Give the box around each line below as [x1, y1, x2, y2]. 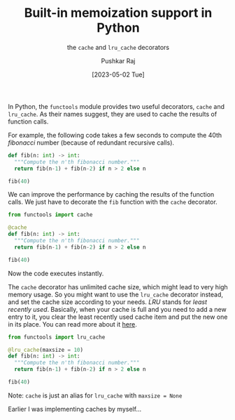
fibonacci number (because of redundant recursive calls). [8, 138, 174, 147]
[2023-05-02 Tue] [91, 70, 145, 79]
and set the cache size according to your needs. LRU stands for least [8, 297, 208, 306]
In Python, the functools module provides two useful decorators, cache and [8, 102, 225, 110]
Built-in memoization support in [24, 5, 213, 21]
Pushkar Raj [101, 56, 136, 65]
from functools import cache [8, 211, 93, 218]
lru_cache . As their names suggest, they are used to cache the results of [8, 110, 218, 118]
